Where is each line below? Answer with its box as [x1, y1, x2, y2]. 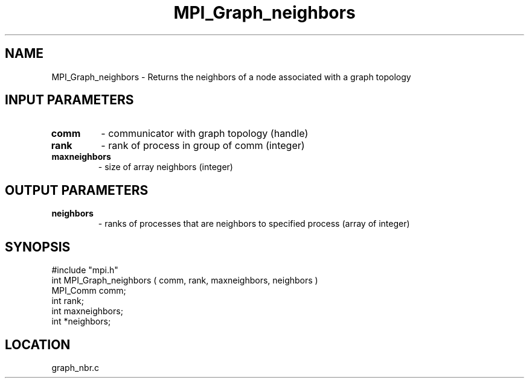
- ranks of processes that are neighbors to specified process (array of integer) [98, 218, 410, 229]
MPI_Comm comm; [51, 285, 126, 296]
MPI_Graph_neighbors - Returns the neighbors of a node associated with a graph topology [51, 71, 411, 82]
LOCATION [5, 337, 71, 352]
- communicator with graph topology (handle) [101, 127, 309, 140]
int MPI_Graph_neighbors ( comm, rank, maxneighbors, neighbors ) [51, 275, 318, 286]
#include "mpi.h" [51, 265, 118, 276]
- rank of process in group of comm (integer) [101, 139, 305, 152]
